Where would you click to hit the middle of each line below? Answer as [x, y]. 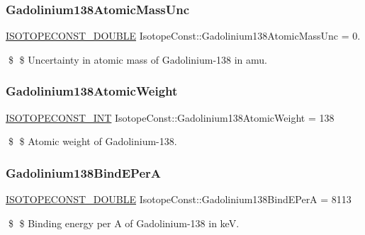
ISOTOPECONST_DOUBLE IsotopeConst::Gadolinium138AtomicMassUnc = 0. [183, 36]
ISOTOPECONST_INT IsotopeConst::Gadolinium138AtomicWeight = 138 [170, 117]
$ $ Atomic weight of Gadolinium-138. [92, 141]
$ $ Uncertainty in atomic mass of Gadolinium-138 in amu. [138, 59]
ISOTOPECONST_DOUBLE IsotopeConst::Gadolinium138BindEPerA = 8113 [179, 199]
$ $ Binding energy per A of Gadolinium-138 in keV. [124, 223]
